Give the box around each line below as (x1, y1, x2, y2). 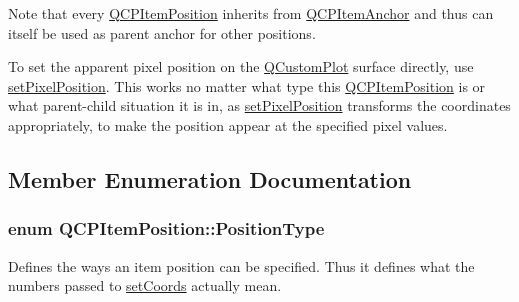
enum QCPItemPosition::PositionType (8, 216, 325, 241)
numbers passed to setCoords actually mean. (8, 275, 282, 296)
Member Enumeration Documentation (8, 163, 412, 194)
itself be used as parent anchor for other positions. (8, 22, 316, 43)
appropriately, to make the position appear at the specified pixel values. (8, 114, 448, 135)
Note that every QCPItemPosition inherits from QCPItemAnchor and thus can (8, 3, 494, 23)
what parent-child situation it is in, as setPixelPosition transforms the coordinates (8, 95, 511, 116)
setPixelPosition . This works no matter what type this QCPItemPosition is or (8, 75, 486, 96)
